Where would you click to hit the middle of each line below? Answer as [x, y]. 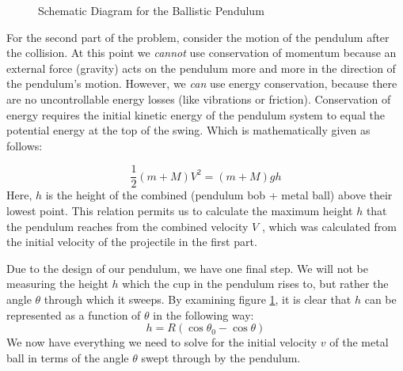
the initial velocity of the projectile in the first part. [132, 242]
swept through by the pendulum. [221, 357]
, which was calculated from [329, 226]
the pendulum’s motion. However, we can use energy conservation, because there [202, 83]
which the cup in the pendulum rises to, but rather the [255, 284]
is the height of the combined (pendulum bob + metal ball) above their [219, 195]
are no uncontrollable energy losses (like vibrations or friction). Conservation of [199, 98]
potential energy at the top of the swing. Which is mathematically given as [188, 130]
